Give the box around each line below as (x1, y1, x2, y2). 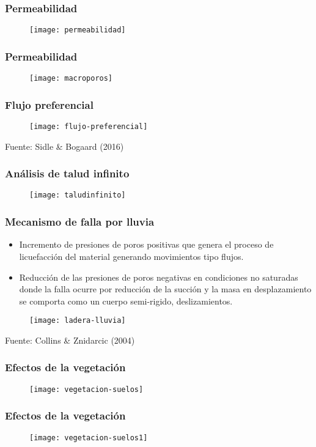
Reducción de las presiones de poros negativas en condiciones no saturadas (19, 270, 298, 283)
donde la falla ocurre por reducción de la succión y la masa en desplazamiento (19, 283, 312, 295)
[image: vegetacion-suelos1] (29, 433, 148, 442)
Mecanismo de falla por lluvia (5, 214, 155, 229)
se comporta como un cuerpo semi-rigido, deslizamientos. (19, 294, 233, 307)
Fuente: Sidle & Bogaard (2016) (5, 139, 124, 152)
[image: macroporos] (29, 74, 113, 83)
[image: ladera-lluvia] (29, 316, 126, 325)
